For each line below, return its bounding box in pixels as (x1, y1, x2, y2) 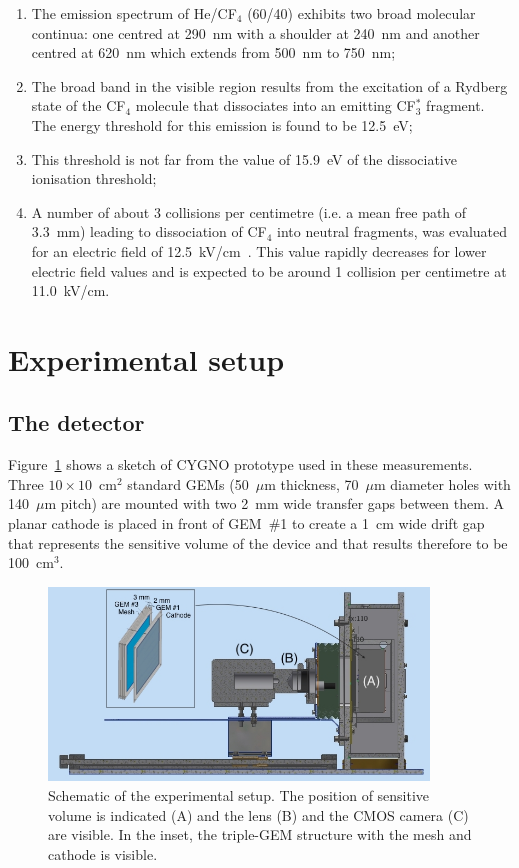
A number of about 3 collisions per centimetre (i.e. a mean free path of (31, 201, 467, 222)
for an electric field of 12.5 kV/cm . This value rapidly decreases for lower (31, 240, 487, 261)
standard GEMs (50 (127, 473, 249, 494)
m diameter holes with (373, 473, 511, 494)
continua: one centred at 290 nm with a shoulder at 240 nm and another (31, 22, 480, 43)
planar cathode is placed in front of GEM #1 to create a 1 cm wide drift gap (8, 513, 485, 534)
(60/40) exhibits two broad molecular (247, 3, 476, 23)
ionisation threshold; (31, 168, 157, 189)
